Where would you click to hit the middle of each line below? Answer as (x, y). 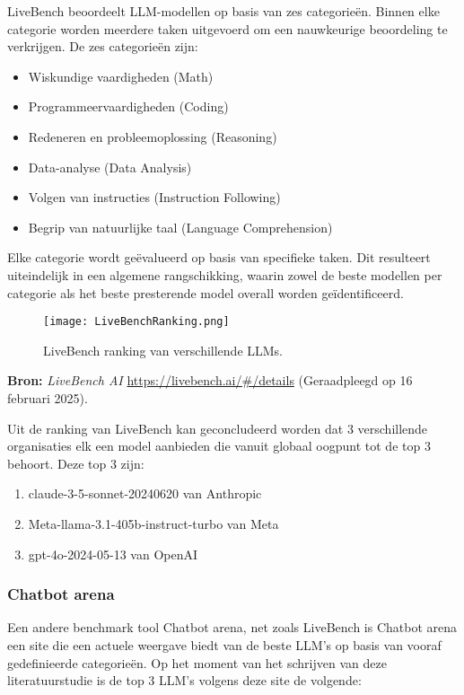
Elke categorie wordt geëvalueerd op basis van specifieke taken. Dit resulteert (219, 257)
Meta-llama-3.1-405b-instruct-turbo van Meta (153, 523)
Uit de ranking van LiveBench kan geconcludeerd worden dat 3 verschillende (218, 428)
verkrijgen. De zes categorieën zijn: (103, 46)
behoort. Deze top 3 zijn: (76, 463)
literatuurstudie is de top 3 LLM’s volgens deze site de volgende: (184, 680)
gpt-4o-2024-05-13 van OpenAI (113, 554)
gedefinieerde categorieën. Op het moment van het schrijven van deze (197, 662)
